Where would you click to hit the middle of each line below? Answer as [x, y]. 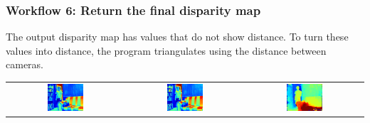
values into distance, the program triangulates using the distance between [166, 50]
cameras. [25, 64]
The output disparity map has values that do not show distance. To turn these [177, 37]
